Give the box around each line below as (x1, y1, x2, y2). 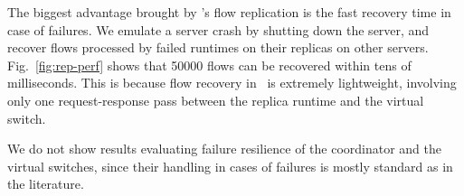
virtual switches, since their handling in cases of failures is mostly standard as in (7, 156, 453, 175)
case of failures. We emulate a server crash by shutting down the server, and (7, 20, 430, 39)
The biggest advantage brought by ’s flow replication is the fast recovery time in (7, 3, 451, 21)
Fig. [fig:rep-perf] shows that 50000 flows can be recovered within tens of (7, 55, 412, 74)
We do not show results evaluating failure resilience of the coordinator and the (7, 139, 442, 158)
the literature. (7, 174, 84, 193)
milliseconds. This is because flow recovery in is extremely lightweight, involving (7, 73, 457, 92)
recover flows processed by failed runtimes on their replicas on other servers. (7, 38, 429, 57)
